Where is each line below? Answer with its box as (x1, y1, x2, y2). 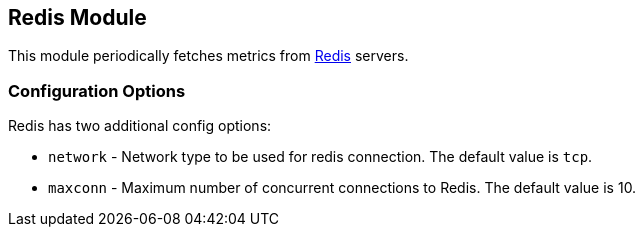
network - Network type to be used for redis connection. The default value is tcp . (48, 148, 593, 166)
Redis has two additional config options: (8, 117, 272, 135)
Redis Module (8, 5, 147, 30)
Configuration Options (8, 80, 186, 101)
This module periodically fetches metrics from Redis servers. (8, 47, 409, 65)
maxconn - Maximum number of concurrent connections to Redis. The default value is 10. (48, 179, 637, 197)
